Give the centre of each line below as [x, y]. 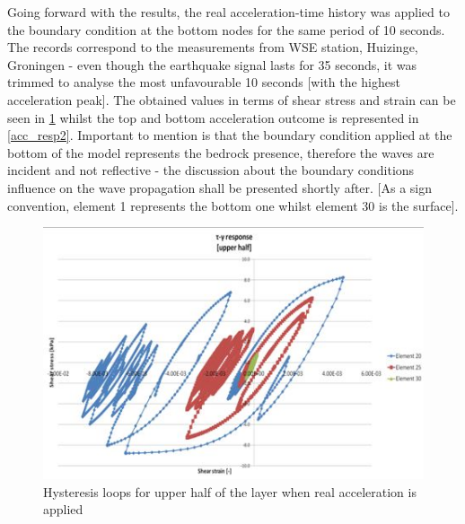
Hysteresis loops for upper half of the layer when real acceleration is [230, 491]
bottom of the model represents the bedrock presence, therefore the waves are [221, 152]
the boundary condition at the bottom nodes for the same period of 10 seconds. [226, 29]
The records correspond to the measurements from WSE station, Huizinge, [213, 47]
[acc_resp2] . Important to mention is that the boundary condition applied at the [230, 135]
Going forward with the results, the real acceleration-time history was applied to [228, 12]
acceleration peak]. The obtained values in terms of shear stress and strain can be [232, 99]
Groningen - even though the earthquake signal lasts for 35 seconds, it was [212, 64]
